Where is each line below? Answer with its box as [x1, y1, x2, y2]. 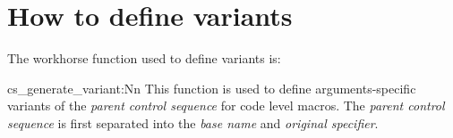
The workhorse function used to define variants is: [7, 49, 281, 68]
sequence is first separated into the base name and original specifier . [7, 113, 379, 132]
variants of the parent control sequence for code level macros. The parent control [7, 96, 445, 115]
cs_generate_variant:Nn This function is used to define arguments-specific [7, 78, 416, 97]
